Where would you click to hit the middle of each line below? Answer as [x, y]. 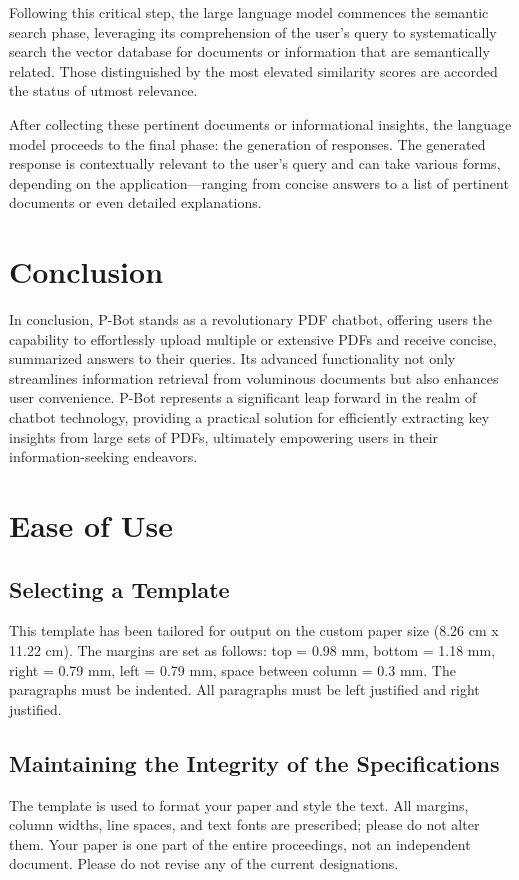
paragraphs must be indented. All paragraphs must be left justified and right [244, 689]
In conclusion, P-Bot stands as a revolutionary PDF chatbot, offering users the [251, 319]
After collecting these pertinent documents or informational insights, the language [260, 123]
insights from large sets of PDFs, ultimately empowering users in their [224, 436]
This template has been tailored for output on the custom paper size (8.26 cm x [254, 630]
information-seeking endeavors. [103, 456]
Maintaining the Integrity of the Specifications [254, 762]
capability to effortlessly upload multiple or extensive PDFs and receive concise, [253, 338]
